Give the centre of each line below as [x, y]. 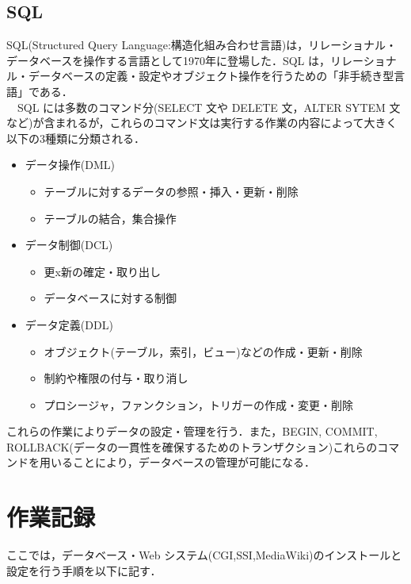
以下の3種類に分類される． [76, 138]
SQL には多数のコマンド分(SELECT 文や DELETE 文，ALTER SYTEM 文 [209, 107]
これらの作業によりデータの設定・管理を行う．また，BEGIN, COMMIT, [192, 431]
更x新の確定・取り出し [102, 271]
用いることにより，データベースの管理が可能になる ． [177, 462]
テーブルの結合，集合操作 [110, 218]
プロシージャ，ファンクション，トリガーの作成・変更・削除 [198, 404]
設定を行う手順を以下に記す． [84, 570]
